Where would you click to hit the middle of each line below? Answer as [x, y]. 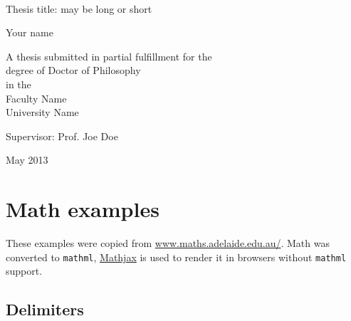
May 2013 [27, 160]
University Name [42, 112]
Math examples [83, 209]
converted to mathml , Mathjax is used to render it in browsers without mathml [176, 257]
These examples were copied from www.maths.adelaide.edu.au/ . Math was [168, 243]
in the [19, 84]
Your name [30, 32]
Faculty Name [36, 98]
